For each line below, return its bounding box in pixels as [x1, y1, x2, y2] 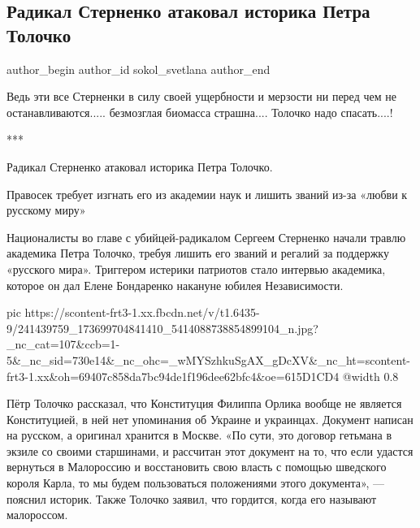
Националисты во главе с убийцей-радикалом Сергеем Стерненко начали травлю [6, 228, 406, 245]
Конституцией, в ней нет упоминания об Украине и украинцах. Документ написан [6, 410, 414, 427]
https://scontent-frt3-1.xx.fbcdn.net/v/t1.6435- [24, 304, 260, 321]
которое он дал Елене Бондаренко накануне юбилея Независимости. [6, 276, 344, 293]
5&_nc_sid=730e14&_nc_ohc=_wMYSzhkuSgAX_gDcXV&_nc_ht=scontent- [6, 351, 410, 368]
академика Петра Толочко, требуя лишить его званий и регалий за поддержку [6, 245, 389, 262]
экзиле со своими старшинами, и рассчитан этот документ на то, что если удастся [6, 442, 414, 459]
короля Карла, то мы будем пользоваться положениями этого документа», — [6, 474, 385, 491]
